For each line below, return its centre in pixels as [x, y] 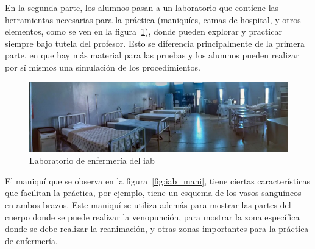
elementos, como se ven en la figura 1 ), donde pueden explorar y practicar [143, 31]
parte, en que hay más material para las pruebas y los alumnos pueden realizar [152, 55]
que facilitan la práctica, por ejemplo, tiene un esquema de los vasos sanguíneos [153, 193]
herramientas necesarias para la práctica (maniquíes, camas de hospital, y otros [153, 19]
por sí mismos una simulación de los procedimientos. [103, 67]
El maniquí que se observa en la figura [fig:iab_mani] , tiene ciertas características [157, 181]
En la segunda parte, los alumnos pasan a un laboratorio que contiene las [142, 7]
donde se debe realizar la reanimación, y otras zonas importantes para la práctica [157, 229]
